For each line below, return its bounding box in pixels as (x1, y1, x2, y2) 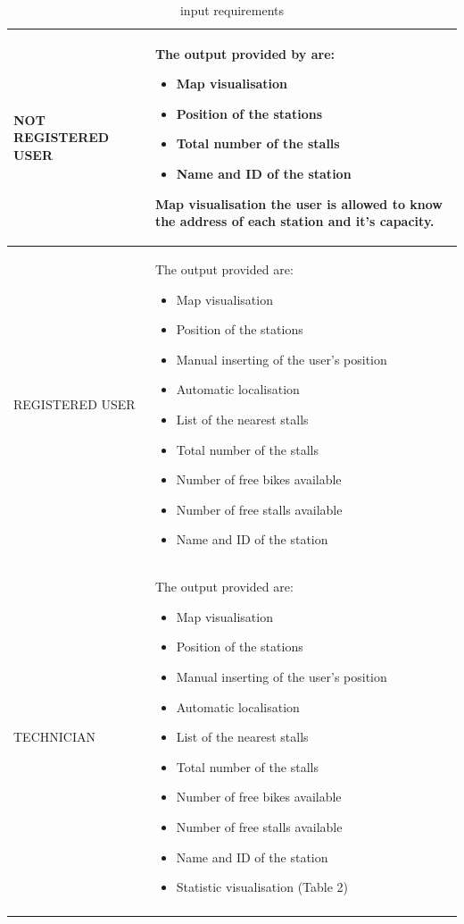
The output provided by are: (154, 44, 335, 63)
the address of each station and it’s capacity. (154, 212, 435, 231)
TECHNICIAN (13, 727, 95, 746)
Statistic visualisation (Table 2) (176, 878, 349, 896)
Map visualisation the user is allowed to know (154, 194, 443, 213)
